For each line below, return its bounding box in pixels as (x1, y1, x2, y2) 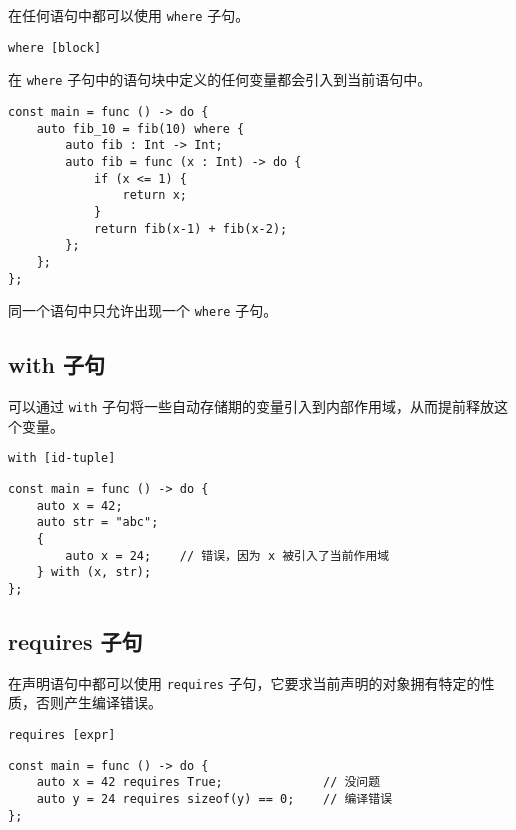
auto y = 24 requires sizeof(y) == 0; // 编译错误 (36, 791, 393, 806)
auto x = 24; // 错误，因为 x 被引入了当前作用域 (65, 548, 390, 563)
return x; (122, 188, 187, 203)
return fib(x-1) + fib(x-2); (93, 221, 288, 236)
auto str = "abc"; (36, 515, 159, 530)
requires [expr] (8, 728, 116, 742)
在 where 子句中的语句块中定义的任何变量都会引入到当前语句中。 (8, 69, 432, 90)
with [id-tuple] (8, 451, 116, 466)
